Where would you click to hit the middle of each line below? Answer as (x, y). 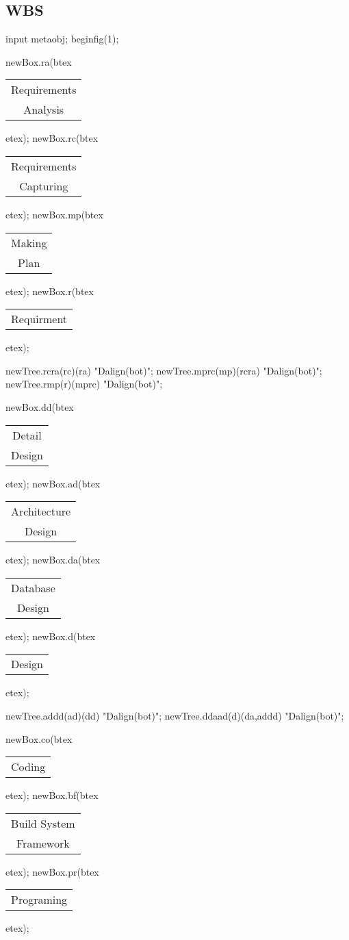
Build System (43, 823)
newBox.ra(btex (39, 61)
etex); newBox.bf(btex (52, 795)
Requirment (39, 319)
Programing (39, 900)
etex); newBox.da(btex (53, 560)
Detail (27, 435)
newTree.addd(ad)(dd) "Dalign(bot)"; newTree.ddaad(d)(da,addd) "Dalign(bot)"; (175, 715)
